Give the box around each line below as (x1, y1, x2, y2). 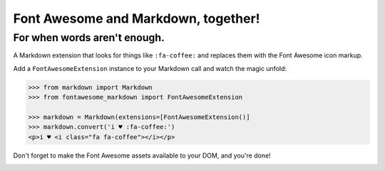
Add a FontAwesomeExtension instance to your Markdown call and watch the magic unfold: (13, 64, 287, 72)
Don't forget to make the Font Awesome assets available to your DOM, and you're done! (13, 151, 271, 160)
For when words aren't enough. (13, 31, 165, 44)
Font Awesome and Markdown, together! (13, 11, 260, 26)
